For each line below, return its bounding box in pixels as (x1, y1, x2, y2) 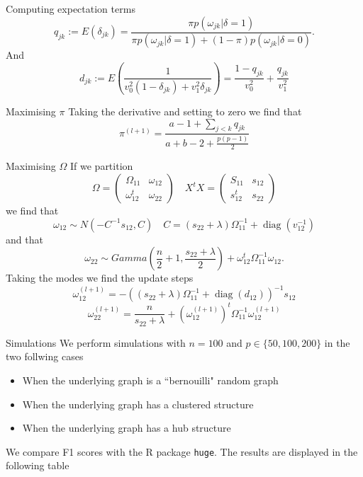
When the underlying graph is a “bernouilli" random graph (22, 373, 279, 388)
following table (6, 458, 69, 473)
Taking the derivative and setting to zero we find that (68, 104, 302, 118)
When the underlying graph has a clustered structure (22, 396, 254, 411)
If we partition (70, 159, 133, 173)
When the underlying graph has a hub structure (22, 420, 231, 435)
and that (6, 231, 43, 246)
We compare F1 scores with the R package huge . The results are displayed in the (6, 444, 358, 459)
